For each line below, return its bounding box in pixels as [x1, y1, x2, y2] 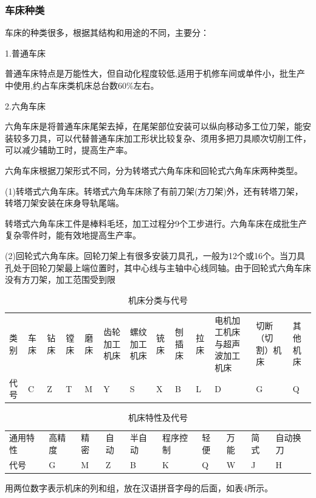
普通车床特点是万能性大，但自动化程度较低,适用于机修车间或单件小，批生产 [5, 67, 305, 80]
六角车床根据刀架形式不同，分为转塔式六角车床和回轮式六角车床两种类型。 [5, 164, 303, 176]
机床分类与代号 [128, 293, 188, 306]
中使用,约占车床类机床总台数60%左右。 [5, 79, 159, 91]
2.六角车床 [5, 99, 46, 112]
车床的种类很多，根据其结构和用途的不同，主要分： [5, 26, 209, 39]
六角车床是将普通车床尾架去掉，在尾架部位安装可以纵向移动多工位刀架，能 [5, 120, 303, 133]
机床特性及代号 [128, 411, 188, 424]
